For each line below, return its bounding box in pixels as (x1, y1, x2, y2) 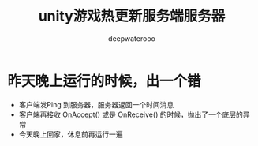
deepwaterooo (108, 33, 155, 43)
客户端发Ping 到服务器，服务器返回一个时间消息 (18, 99, 174, 109)
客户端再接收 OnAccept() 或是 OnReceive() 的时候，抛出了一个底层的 (18, 110, 244, 119)
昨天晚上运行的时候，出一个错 (7, 72, 202, 90)
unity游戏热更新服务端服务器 (38, 7, 226, 25)
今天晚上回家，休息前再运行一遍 (18, 129, 123, 139)
